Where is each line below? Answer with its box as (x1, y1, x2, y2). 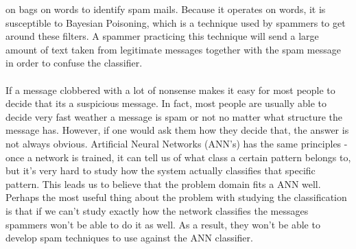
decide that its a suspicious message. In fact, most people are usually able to (5, 96, 327, 110)
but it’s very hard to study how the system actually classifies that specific (5, 163, 316, 178)
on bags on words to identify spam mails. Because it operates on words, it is (5, 2, 326, 16)
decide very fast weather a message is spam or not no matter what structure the (5, 109, 343, 123)
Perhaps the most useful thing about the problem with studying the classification (5, 190, 347, 204)
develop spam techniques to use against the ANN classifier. (5, 230, 253, 245)
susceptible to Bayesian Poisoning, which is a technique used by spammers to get (5, 15, 346, 29)
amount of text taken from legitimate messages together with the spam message (5, 42, 341, 56)
